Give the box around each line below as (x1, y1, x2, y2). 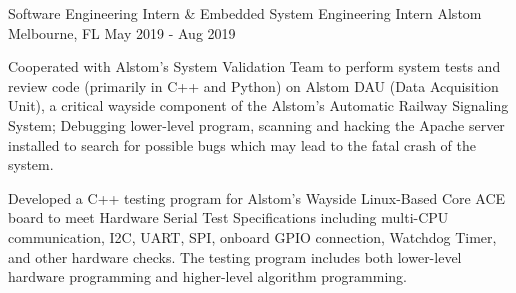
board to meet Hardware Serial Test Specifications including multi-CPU (8, 207, 449, 228)
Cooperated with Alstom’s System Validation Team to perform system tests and (8, 56, 501, 77)
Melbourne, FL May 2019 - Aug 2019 (8, 22, 236, 43)
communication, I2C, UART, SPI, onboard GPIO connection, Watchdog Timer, (8, 226, 497, 247)
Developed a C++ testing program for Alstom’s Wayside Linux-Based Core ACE (8, 187, 506, 208)
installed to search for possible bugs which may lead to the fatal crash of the (8, 134, 477, 155)
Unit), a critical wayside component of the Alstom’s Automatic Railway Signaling (8, 95, 509, 116)
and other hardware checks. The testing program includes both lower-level (8, 246, 462, 267)
